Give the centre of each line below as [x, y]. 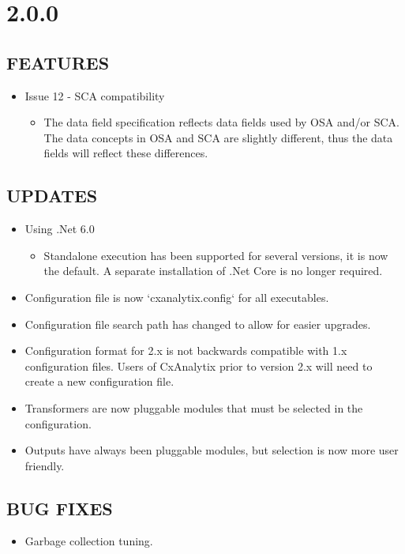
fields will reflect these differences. [126, 153]
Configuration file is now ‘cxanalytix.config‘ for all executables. [177, 297]
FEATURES [58, 62]
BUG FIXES [60, 508]
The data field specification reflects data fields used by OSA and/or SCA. [221, 122]
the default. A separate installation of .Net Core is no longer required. [213, 271]
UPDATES [52, 196]
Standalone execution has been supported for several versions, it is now [216, 255]
